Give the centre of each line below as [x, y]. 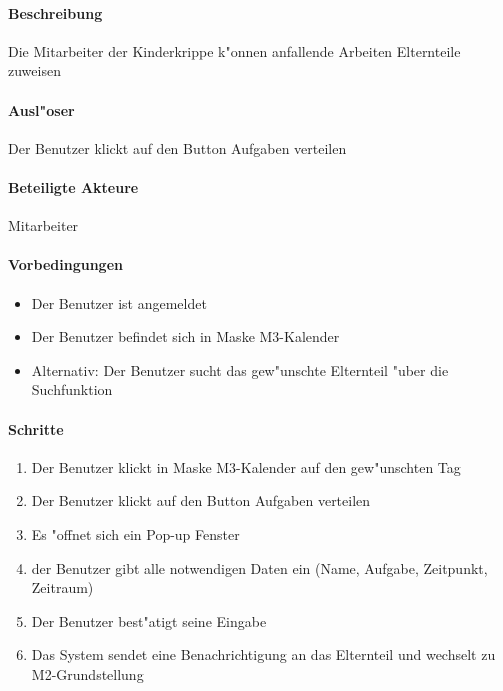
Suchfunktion [72, 389]
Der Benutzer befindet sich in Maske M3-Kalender [185, 336]
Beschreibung [55, 12]
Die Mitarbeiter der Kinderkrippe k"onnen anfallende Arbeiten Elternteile [234, 50]
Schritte [36, 428]
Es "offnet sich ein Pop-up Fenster [135, 533]
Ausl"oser [41, 109]
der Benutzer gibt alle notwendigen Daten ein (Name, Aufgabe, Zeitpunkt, [259, 567]
